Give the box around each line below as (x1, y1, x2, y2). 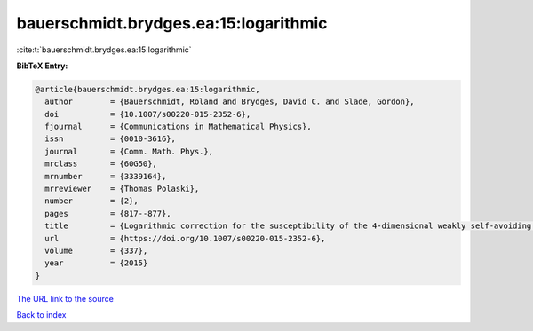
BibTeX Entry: (16, 60, 68, 71)
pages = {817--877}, (44, 209, 172, 218)
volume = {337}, (44, 246, 148, 256)
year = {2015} (44, 258, 148, 268)
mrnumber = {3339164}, (44, 171, 167, 181)
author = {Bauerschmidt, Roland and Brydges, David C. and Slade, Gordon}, (44, 97, 415, 106)
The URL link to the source (16, 293, 115, 303)
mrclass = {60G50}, (44, 159, 157, 169)
